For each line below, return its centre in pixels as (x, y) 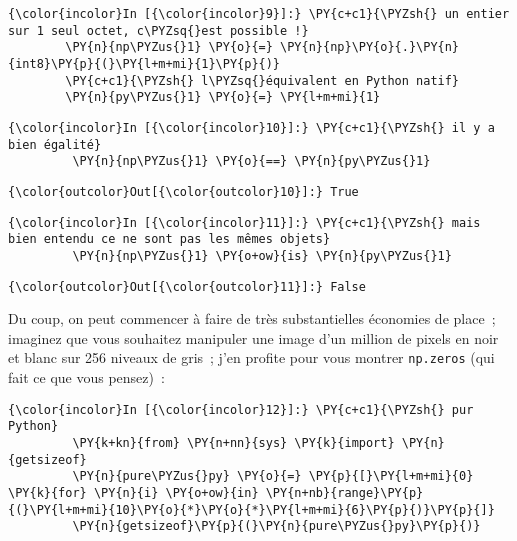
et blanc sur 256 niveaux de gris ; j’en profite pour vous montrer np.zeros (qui (251, 357)
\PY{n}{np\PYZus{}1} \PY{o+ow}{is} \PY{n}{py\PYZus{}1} (262, 255)
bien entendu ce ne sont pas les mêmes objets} (169, 239)
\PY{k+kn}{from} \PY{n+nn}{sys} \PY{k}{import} (233, 442)
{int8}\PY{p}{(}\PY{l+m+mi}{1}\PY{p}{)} (144, 63)
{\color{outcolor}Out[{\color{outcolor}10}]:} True (183, 191)
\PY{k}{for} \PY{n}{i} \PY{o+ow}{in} (133, 492)
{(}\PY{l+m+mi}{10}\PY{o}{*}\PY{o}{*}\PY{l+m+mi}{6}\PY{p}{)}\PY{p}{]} (251, 509)
